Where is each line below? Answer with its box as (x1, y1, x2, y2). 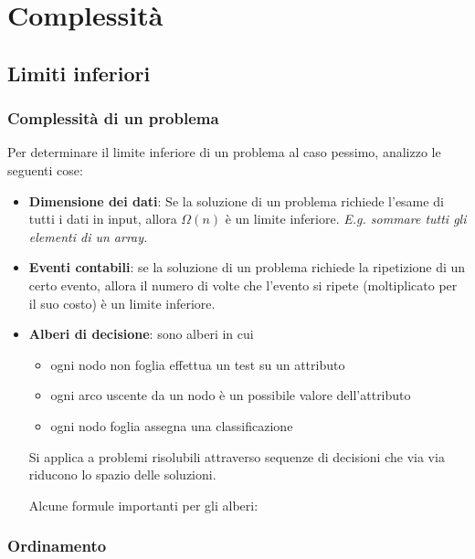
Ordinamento (7, 534, 107, 557)
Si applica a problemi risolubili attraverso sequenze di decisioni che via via (28, 447, 445, 466)
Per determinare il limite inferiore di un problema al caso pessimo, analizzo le (7, 142, 441, 162)
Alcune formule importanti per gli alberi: (28, 495, 259, 514)
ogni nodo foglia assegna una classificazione (50, 416, 293, 435)
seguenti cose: (7, 160, 83, 179)
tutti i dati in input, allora (28, 209, 177, 228)
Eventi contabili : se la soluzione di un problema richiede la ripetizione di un (28, 258, 466, 277)
